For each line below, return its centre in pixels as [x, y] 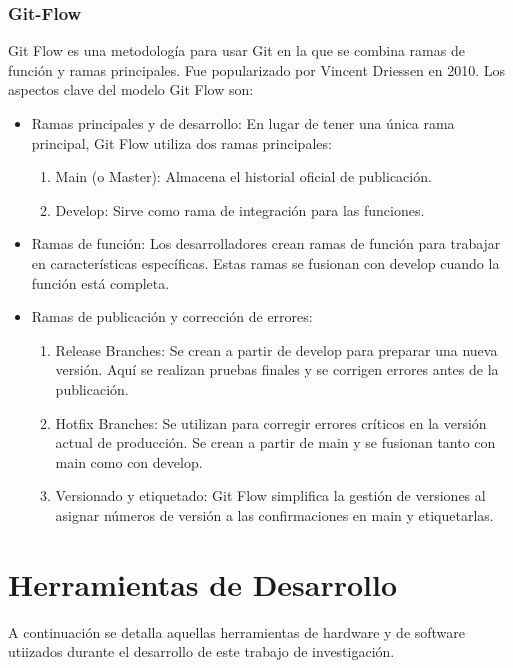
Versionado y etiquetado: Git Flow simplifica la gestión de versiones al [270, 495]
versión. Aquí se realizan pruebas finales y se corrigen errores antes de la [277, 369]
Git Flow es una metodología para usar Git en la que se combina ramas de [236, 50]
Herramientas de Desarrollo [203, 583]
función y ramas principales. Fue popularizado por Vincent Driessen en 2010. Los [257, 69]
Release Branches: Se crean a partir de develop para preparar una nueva [276, 349]
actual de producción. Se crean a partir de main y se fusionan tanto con [275, 442]
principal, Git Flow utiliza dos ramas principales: [181, 142]
